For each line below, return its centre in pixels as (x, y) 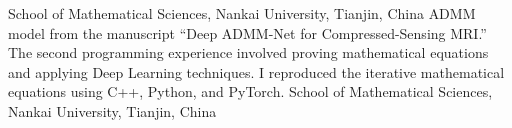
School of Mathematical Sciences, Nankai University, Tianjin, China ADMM (242, 13)
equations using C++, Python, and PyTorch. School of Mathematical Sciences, (250, 91)
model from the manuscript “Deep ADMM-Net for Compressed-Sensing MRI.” (247, 32)
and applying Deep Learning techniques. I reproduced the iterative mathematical (256, 71)
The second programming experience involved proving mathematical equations (248, 52)
